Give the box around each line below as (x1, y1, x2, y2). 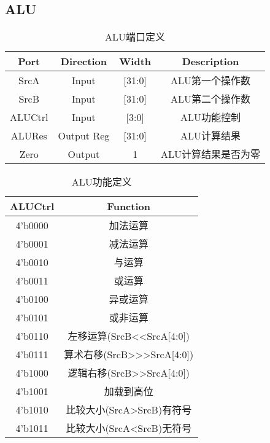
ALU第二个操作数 (171, 92, 251, 106)
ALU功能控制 (180, 110, 241, 125)
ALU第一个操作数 (171, 73, 251, 88)
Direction (60, 54, 107, 69)
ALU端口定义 (105, 29, 166, 44)
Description (182, 54, 239, 69)
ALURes (10, 128, 47, 143)
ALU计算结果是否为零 (161, 147, 261, 162)
